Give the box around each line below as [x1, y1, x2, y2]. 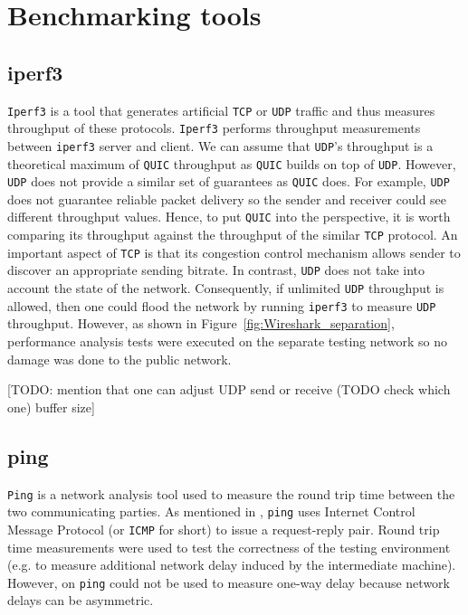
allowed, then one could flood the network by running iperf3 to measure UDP [7, 296, 436, 315]
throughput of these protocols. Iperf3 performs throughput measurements [7, 118, 421, 137]
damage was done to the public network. [7, 349, 232, 368]
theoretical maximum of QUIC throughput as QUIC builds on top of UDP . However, [7, 154, 456, 173]
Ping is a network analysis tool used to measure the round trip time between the [7, 484, 455, 503]
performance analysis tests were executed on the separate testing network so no [7, 331, 447, 350]
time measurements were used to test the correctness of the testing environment [7, 537, 451, 556]
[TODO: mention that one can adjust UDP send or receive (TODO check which [7, 380, 451, 399]
